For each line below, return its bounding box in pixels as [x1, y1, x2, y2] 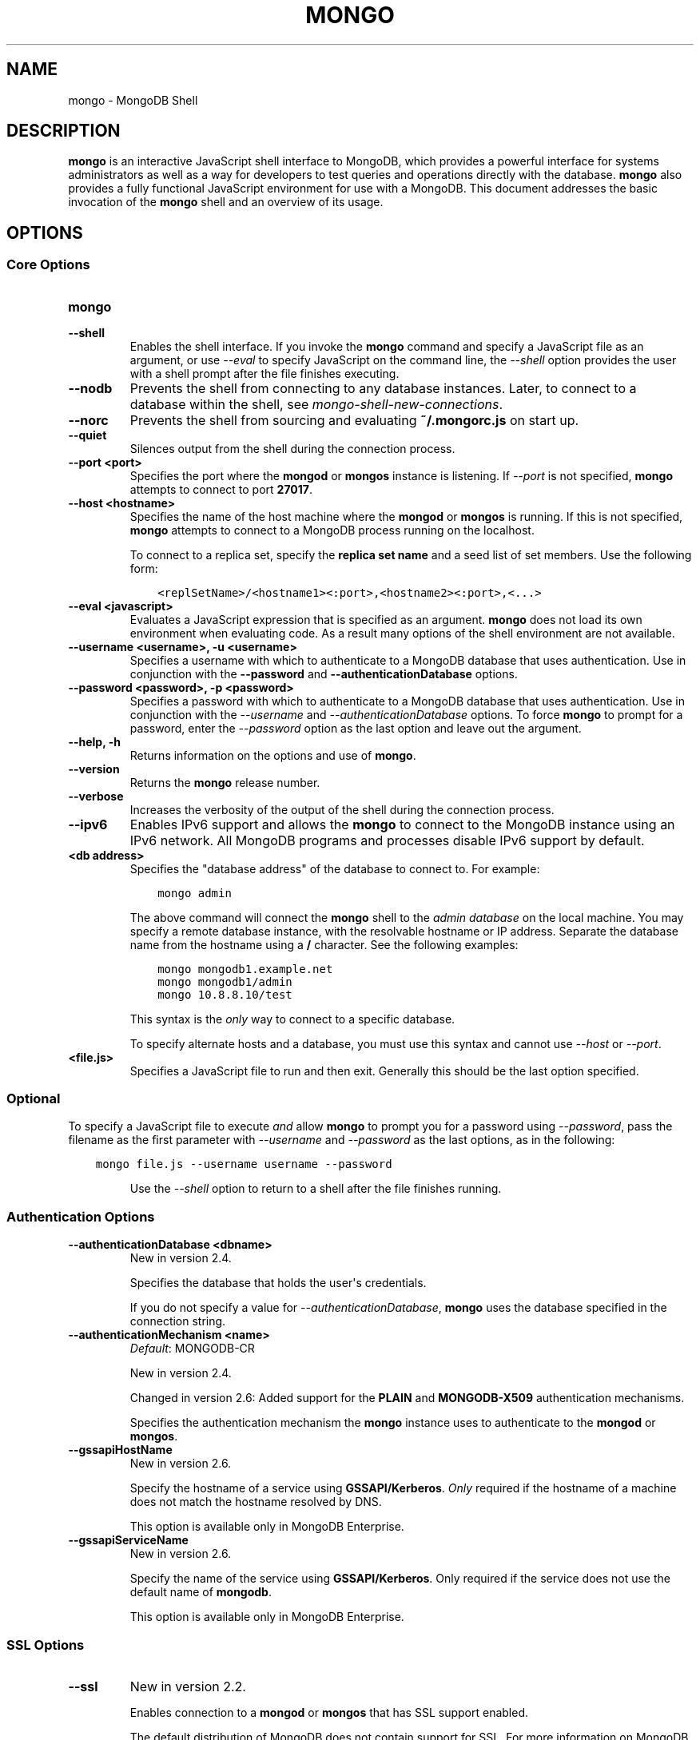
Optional [6, 1090, 61, 1107]
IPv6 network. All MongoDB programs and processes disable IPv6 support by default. [129, 832, 645, 848]
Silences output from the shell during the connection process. [129, 441, 455, 455]
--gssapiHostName [68, 1443, 173, 1457]
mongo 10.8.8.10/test [157, 987, 292, 1001]
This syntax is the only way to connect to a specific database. [129, 1011, 455, 1026]
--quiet [68, 427, 107, 442]
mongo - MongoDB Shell [68, 93, 198, 107]
